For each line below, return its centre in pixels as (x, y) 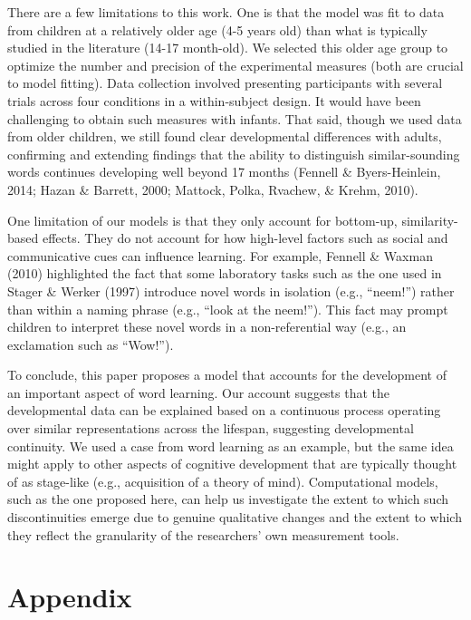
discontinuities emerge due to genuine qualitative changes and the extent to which (235, 517)
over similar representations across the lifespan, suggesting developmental (211, 428)
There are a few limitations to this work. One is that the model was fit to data (226, 12)
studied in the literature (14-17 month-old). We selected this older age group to (228, 48)
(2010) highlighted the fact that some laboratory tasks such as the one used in (225, 273)
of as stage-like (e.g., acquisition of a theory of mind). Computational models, (223, 481)
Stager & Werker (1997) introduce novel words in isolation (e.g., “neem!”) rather (231, 291)
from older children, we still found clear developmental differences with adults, (225, 136)
